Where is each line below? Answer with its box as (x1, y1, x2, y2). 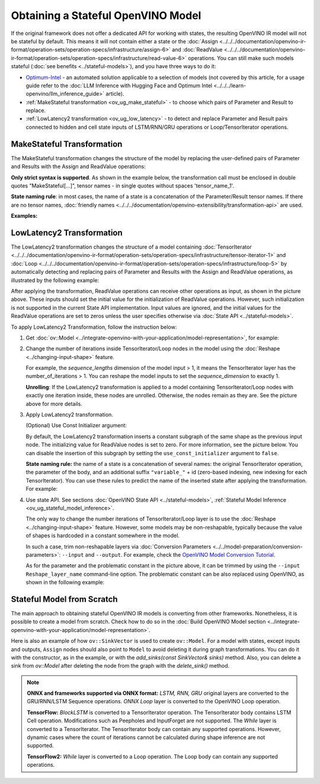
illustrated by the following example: (11, 277, 100, 284)
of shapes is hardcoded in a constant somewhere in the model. (25, 532, 180, 539)
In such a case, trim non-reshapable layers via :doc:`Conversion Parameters (25, 543, 212, 550)
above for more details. (25, 400, 82, 407)
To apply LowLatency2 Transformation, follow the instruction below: (11, 323, 177, 331)
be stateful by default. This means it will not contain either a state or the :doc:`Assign (11, 37, 219, 45)
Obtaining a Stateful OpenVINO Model (11, 9, 201, 22)
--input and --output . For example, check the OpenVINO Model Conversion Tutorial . (62, 551, 276, 558)
